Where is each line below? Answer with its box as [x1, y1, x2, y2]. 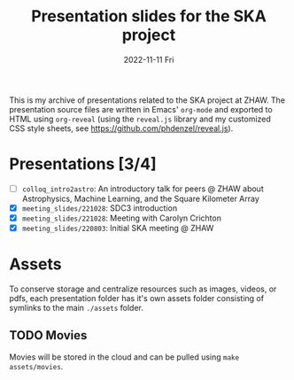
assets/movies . [9, 361, 64, 371]
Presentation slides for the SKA [30, 6, 267, 27]
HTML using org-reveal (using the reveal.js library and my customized [9, 113, 272, 124]
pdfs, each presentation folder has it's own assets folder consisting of [9, 293, 264, 304]
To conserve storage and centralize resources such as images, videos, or [9, 283, 277, 294]
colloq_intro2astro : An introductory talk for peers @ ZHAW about [21, 183, 264, 194]
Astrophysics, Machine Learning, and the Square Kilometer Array [21, 193, 259, 204]
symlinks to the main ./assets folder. [9, 303, 143, 314]
